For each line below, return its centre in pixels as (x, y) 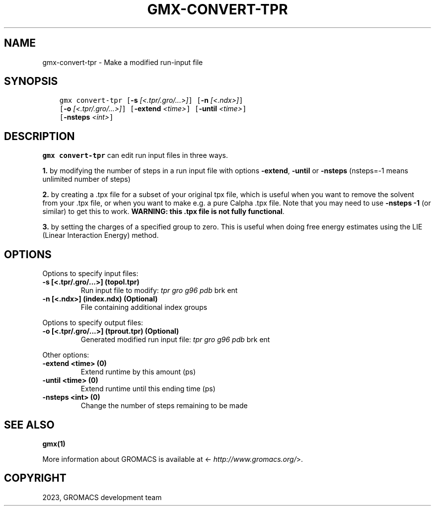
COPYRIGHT (35, 478)
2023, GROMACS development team (102, 497)
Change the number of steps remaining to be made (164, 406)
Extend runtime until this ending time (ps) (148, 389)
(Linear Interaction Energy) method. (101, 235)
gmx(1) (54, 443)
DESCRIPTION (39, 136)
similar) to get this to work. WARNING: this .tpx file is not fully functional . (163, 212)
